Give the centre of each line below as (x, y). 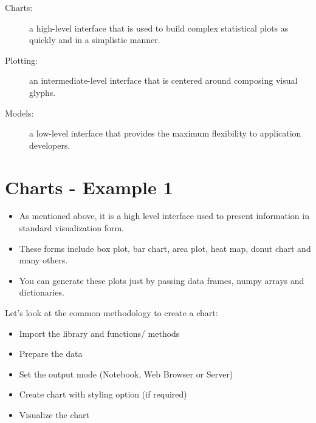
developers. (50, 145)
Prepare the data (51, 354)
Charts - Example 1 (89, 187)
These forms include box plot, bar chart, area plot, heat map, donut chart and (165, 248)
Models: (19, 113)
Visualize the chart (54, 415)
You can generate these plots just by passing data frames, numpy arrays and (162, 280)
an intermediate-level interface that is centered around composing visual (163, 80)
